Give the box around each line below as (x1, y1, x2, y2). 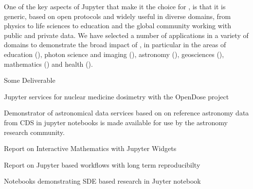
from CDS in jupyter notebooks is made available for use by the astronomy (4, 117, 228, 127)
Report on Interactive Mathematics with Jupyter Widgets (4, 143, 177, 153)
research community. (4, 127, 65, 137)
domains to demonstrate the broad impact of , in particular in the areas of (4, 39, 226, 50)
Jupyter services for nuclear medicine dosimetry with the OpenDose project (4, 91, 229, 101)
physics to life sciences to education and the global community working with (4, 20, 231, 31)
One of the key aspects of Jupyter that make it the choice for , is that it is (4, 1, 226, 11)
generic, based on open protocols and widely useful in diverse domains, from (4, 11, 231, 21)
